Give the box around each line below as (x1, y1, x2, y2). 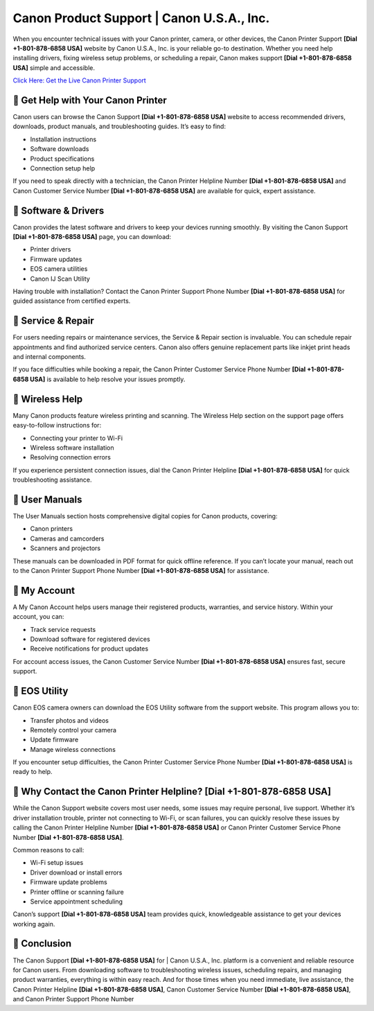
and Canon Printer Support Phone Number (12, 995, 134, 1003)
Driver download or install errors (30, 868, 123, 877)
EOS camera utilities (30, 265, 88, 273)
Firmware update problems (30, 878, 107, 886)
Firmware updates (30, 255, 82, 263)
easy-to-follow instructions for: (12, 421, 102, 430)
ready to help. (12, 768, 53, 776)
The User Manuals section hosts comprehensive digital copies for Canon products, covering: (12, 512, 278, 520)
